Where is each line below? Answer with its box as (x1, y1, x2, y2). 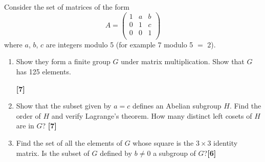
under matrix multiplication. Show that (121, 56, 245, 67)
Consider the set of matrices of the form (4, 2, 129, 12)
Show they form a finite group (16, 56, 111, 67)
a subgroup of (153, 147, 196, 158)
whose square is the (132, 137, 194, 148)
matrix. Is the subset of (16, 147, 90, 158)
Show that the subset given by (16, 100, 112, 111)
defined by (100, 147, 132, 158)
